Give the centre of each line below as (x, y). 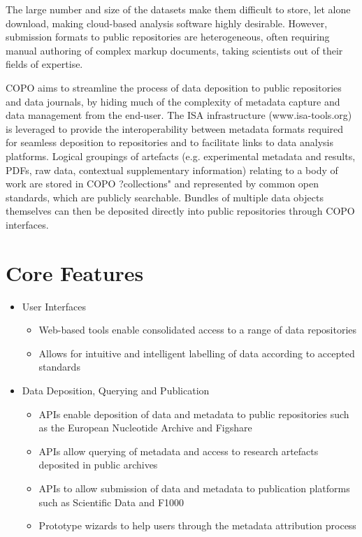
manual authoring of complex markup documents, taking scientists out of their (174, 50)
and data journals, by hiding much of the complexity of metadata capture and (173, 101)
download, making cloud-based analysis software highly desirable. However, (167, 23)
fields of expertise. (44, 64)
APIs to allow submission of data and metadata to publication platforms (194, 488)
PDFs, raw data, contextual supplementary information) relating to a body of (172, 170)
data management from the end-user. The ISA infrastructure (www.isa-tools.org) (179, 115)
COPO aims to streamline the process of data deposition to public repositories (174, 87)
